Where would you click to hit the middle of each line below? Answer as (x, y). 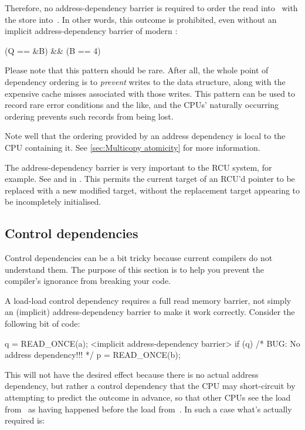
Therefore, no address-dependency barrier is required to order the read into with (151, 8)
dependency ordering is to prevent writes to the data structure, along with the (145, 81)
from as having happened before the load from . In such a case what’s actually (148, 409)
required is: (25, 420)
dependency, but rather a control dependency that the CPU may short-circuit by (150, 386)
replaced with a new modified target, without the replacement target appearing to (152, 190)
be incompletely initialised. (53, 202)
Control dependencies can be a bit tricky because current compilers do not (139, 258)
